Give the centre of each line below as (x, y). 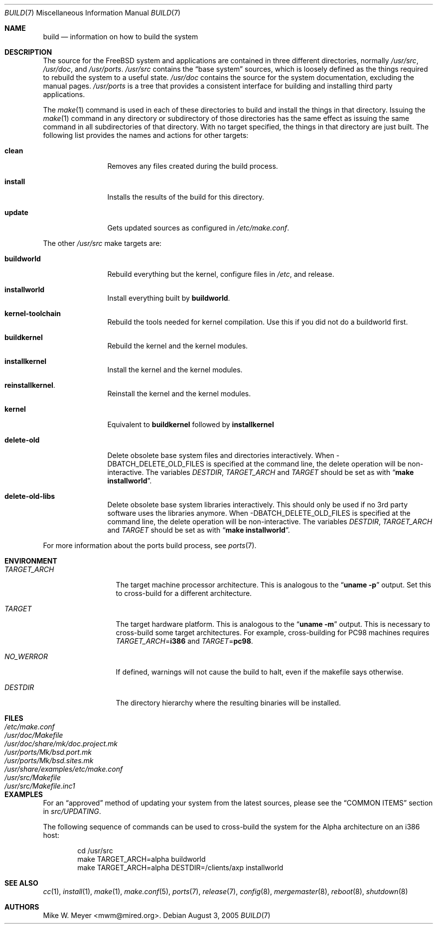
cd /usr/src (95, 851)
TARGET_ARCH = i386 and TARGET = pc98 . (184, 641)
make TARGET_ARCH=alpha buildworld (142, 859)
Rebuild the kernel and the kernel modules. (178, 346)
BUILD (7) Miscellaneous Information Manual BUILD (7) (93, 13)
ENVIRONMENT (31, 561)
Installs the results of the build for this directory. (186, 197)
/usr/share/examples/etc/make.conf (64, 769)
